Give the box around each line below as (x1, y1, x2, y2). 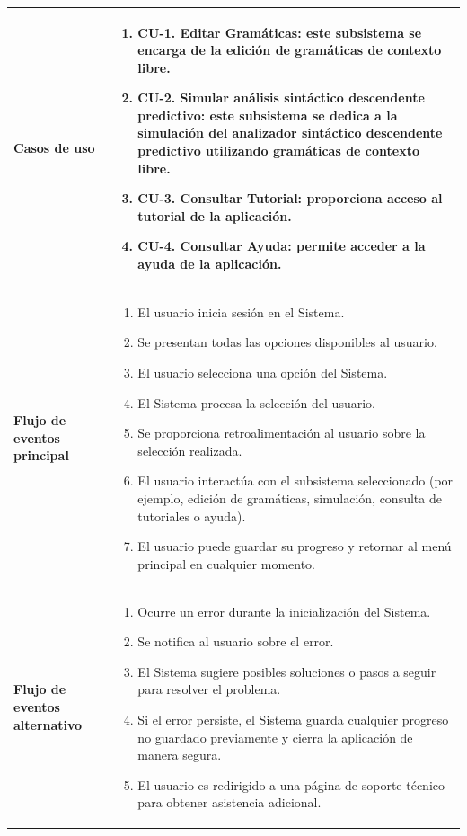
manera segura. (137, 745, 222, 764)
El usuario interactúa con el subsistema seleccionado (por (137, 471, 454, 490)
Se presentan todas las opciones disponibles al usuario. (137, 333, 437, 351)
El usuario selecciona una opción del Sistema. (137, 363, 388, 382)
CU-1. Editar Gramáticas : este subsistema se (137, 22, 422, 41)
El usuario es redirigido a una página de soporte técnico (137, 775, 445, 794)
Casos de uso (13, 138, 95, 157)
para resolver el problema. (137, 680, 281, 698)
